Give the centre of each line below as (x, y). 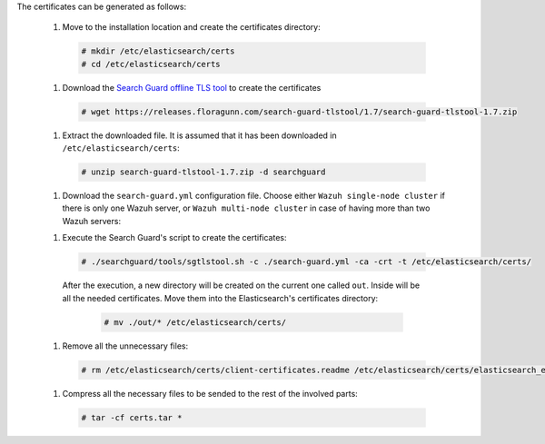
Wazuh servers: (92, 221)
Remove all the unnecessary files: (125, 346)
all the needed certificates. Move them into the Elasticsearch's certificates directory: (220, 298)
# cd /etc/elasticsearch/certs (151, 64)
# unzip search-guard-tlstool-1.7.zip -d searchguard (203, 172)
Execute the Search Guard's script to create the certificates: (174, 238)
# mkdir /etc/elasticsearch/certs (158, 51)
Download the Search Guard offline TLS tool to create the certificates (192, 87)
